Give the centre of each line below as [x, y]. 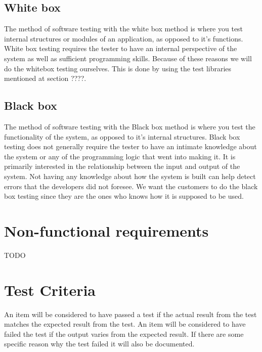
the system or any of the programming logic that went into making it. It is [120, 156]
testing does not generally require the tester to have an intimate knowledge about [130, 146]
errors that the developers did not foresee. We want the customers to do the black [131, 186]
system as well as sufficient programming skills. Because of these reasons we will [128, 58]
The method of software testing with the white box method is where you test [124, 29]
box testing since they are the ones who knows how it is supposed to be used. [124, 196]
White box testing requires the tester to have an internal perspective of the [121, 48]
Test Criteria [50, 290]
